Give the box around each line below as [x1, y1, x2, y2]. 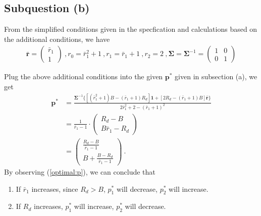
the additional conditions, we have [4, 33, 110, 44]
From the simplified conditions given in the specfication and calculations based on [4, 24, 257, 34]
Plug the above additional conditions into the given [4, 71, 163, 82]
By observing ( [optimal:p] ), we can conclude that [4, 167, 155, 177]
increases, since [31, 183, 78, 194]
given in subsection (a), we [175, 71, 257, 82]
